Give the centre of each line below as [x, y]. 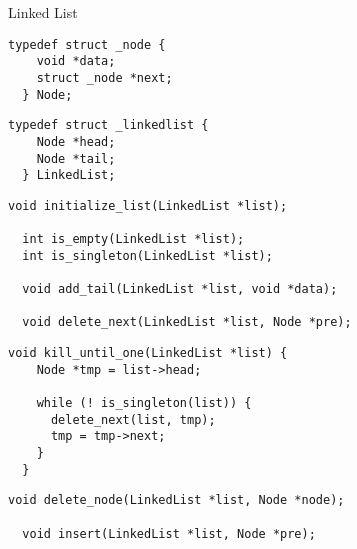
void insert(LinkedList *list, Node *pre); [169, 533]
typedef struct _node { [87, 44]
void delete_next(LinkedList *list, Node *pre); [187, 322]
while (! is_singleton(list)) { [144, 403]
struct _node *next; [104, 77]
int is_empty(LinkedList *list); [133, 239]
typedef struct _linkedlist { [108, 125]
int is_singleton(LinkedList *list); [147, 255]
